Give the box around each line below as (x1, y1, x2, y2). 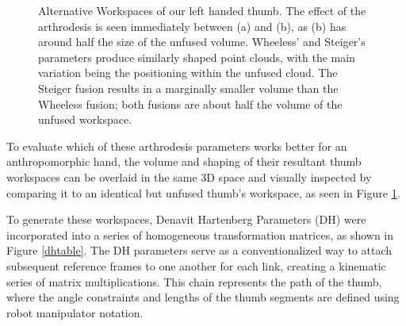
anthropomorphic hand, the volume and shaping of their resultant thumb (6, 153, 362, 170)
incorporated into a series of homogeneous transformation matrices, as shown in (6, 226, 394, 243)
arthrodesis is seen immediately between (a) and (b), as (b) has (38, 17, 347, 34)
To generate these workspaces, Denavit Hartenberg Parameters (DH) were (6, 211, 366, 228)
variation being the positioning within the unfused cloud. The (38, 64, 338, 81)
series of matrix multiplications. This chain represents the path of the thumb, (6, 273, 382, 290)
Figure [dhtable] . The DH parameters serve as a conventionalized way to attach (6, 242, 393, 259)
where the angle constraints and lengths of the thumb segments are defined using (6, 289, 400, 305)
